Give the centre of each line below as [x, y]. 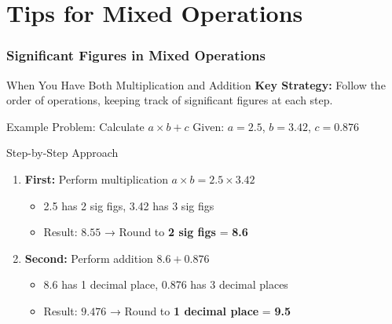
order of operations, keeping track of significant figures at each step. [170, 100]
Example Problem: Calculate [75, 126]
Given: [209, 126]
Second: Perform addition [89, 258]
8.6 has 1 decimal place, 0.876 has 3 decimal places [166, 284]
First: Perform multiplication [96, 178]
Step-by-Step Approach [62, 153]
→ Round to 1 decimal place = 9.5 [200, 310]
